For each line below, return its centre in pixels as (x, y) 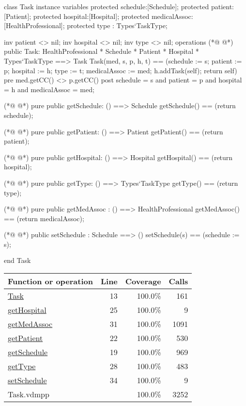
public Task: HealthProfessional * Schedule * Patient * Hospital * (101, 51)
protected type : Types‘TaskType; (117, 25)
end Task (17, 260)
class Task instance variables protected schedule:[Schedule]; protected (107, 6)
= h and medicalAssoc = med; (49, 89)
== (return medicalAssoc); (44, 218)
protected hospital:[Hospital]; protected (91, 16)
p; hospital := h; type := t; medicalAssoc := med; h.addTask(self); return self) (121, 70)
